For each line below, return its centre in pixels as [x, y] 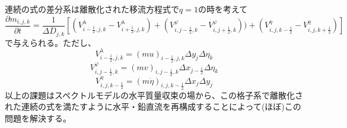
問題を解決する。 [38, 118]
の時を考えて [223, 9]
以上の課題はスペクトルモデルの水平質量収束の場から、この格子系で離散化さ [154, 95]
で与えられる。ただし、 [50, 42]
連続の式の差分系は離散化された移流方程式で [92, 9]
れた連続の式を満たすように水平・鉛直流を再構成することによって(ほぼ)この [153, 106]
